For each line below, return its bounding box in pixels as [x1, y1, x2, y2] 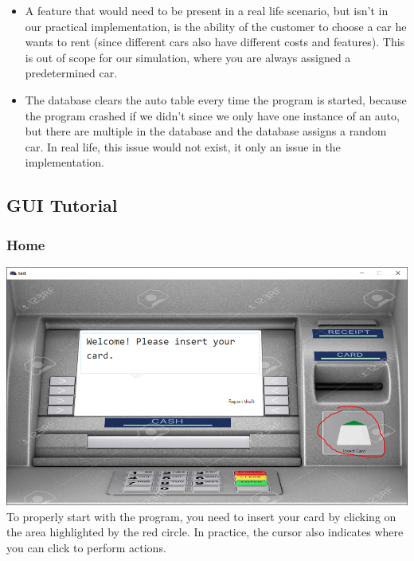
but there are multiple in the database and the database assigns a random [25, 123, 387, 139]
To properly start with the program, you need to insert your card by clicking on [6, 508, 396, 524]
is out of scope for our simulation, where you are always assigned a [25, 49, 351, 65]
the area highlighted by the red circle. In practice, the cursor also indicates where [6, 524, 404, 540]
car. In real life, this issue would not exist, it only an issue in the [25, 138, 341, 155]
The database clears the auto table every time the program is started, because [25, 91, 407, 108]
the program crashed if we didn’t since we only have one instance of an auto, [25, 107, 400, 124]
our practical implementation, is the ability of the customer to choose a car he [25, 18, 407, 34]
